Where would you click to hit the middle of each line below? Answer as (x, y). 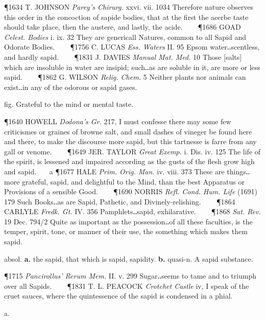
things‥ (238, 171)
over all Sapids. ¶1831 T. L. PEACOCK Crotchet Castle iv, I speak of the (127, 285)
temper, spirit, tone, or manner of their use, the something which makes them (126, 231)
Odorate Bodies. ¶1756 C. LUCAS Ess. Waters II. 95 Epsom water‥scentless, (132, 47)
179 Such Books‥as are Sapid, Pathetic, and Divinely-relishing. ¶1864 (120, 201)
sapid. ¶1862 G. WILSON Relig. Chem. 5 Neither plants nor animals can (125, 77)
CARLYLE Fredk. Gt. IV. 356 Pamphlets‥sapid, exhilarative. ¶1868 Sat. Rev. (132, 211)
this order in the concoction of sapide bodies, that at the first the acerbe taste (126, 17)
